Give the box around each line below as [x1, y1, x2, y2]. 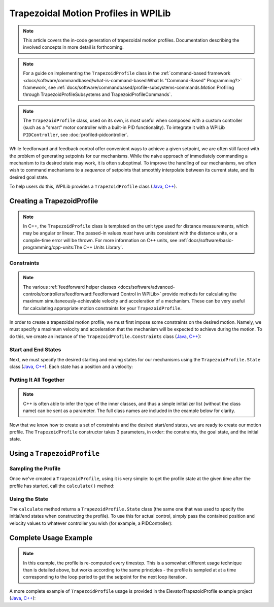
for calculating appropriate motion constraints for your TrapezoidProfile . [23, 305, 182, 311]
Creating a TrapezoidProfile [9, 197, 98, 205]
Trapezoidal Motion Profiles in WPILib [9, 8, 171, 19]
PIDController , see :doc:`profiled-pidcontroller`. [23, 131, 129, 138]
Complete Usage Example [9, 533, 93, 542]
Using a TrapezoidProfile [9, 449, 100, 458]
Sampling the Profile [9, 465, 61, 472]
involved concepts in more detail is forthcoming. [23, 44, 124, 50]
